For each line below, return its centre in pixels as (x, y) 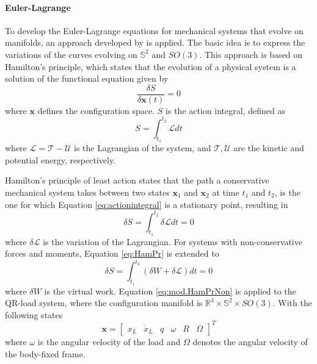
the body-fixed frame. (45, 353)
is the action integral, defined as (225, 110)
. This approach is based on (251, 54)
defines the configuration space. (96, 110)
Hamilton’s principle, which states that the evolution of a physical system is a (151, 66)
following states (34, 314)
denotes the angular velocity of (250, 341)
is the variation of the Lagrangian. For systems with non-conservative (173, 241)
